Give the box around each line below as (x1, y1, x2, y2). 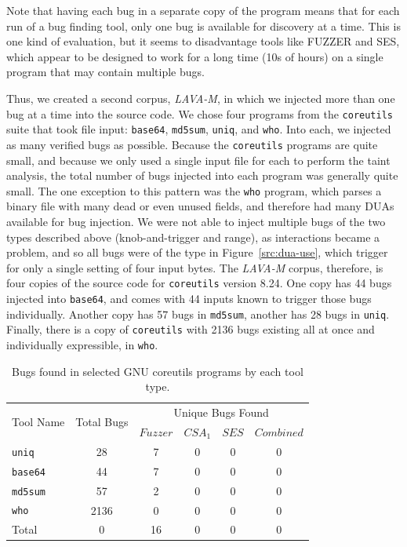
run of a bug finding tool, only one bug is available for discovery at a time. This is (6, 17, 401, 34)
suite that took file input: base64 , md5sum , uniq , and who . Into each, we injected (6, 121, 391, 137)
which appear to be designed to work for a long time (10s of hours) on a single (6, 48, 383, 64)
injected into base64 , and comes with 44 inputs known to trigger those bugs (6, 290, 372, 306)
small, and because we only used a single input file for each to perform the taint (6, 151, 391, 168)
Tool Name (12, 414, 65, 430)
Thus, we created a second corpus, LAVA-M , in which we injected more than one (6, 89, 395, 106)
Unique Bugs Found (173, 404, 269, 421)
